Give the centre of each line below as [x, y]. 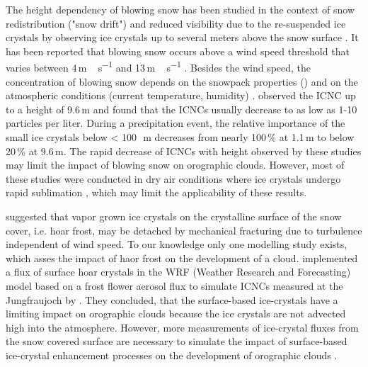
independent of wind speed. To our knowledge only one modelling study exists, [177, 244]
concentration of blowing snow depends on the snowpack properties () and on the [182, 81]
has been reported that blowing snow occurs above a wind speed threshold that [178, 51]
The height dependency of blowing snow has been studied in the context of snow [180, 9]
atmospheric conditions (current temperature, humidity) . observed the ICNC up [181, 95]
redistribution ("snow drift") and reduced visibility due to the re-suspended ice [176, 23]
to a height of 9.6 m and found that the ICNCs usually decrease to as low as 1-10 [182, 109]
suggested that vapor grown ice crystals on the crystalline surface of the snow [174, 216]
